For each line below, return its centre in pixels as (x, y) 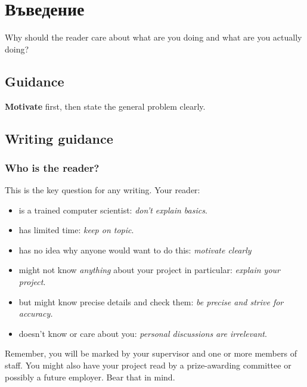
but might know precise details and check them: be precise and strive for (151, 301)
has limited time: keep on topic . (76, 230)
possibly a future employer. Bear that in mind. (90, 377)
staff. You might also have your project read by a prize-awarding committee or (148, 365)
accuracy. (36, 313)
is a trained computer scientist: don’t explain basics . (113, 210)
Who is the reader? (52, 167)
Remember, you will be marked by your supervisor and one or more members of (151, 353)
